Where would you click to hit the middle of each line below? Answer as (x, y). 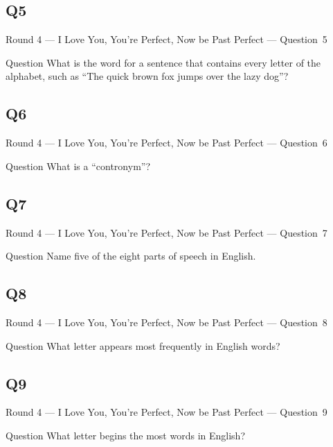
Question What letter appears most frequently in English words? (143, 345)
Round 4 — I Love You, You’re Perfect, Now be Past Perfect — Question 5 (166, 39)
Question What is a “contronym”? (78, 166)
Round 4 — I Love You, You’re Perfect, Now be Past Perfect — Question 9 (166, 412)
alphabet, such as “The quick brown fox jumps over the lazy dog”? (147, 76)
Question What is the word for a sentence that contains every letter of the (163, 62)
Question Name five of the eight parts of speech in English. (131, 256)
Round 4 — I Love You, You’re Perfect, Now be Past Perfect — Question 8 (166, 322)
